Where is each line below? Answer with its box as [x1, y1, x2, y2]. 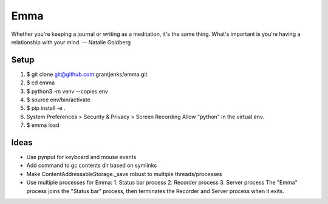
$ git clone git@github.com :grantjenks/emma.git [26, 70, 148, 78]
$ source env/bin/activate [26, 96, 91, 103]
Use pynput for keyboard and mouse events [26, 154, 137, 161]
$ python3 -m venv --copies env [26, 87, 109, 95]
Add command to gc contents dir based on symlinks [26, 161, 157, 169]
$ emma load [26, 121, 60, 129]
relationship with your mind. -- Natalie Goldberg [11, 38, 131, 46]
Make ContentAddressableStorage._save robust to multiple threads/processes [26, 170, 222, 177]
